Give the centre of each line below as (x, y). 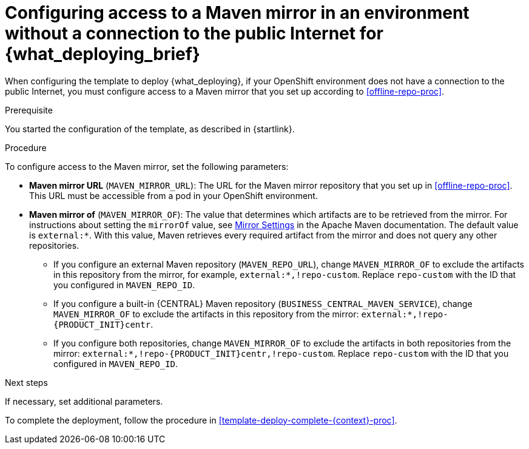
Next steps (26, 382)
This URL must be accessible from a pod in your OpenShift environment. (174, 195)
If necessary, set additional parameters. (84, 401)
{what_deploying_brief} (103, 54)
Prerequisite (29, 110)
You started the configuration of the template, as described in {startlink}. (150, 129)
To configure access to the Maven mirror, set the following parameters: (147, 166)
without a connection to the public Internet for (194, 33)
